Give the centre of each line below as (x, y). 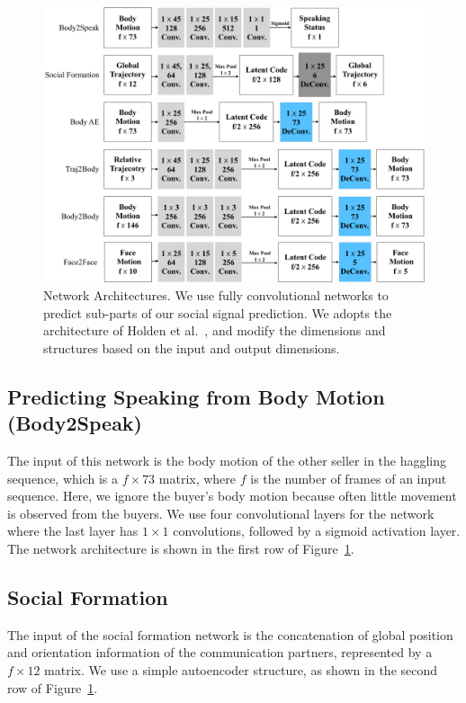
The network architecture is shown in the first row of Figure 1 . (181, 548)
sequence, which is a (63, 478)
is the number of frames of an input (349, 478)
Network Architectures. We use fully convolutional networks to (216, 295)
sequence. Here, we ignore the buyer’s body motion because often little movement (232, 496)
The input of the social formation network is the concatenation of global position (230, 634)
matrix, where (197, 478)
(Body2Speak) (75, 423)
